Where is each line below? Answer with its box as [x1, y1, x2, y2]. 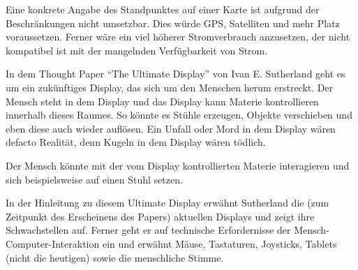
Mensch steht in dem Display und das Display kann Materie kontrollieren [6, 93, 319, 108]
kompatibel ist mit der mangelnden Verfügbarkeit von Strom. [6, 43, 268, 57]
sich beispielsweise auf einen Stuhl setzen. [6, 172, 183, 186]
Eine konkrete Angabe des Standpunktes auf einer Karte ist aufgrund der [6, 2, 320, 16]
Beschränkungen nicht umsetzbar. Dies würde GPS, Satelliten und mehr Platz [6, 15, 340, 30]
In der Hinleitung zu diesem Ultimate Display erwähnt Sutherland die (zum [6, 195, 329, 210]
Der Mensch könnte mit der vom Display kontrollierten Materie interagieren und [6, 158, 350, 172]
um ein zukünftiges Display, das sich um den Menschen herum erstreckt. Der [6, 80, 334, 94]
